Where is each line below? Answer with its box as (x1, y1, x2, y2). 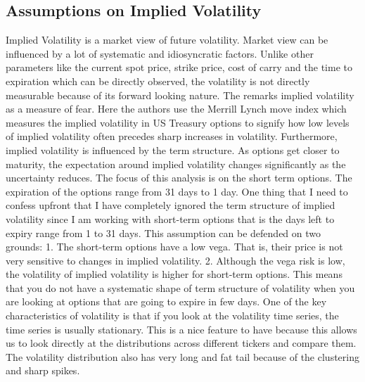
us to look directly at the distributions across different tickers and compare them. (6, 336, 357, 350)
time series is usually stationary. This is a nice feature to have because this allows (6, 321, 357, 336)
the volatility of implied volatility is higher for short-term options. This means (6, 267, 342, 281)
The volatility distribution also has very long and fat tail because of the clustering (6, 349, 359, 364)
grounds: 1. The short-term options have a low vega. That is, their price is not (6, 239, 343, 254)
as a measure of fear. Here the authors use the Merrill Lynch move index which (6, 101, 347, 116)
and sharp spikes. (6, 363, 80, 378)
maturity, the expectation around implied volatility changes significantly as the (6, 156, 346, 171)
